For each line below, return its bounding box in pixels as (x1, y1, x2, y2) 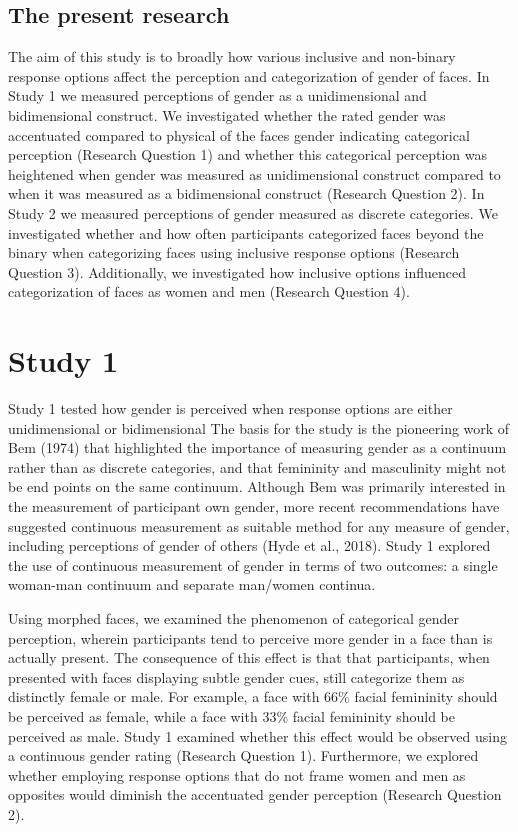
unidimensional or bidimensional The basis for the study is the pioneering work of (8, 417, 510, 438)
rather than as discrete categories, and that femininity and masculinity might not (8, 456, 507, 477)
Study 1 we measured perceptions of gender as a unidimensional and (8, 85, 427, 106)
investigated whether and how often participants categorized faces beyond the (8, 222, 484, 243)
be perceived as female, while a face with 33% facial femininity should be (8, 705, 456, 726)
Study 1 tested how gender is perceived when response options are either (8, 398, 453, 419)
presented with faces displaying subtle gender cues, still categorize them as (8, 666, 465, 687)
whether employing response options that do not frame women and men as (8, 764, 466, 785)
